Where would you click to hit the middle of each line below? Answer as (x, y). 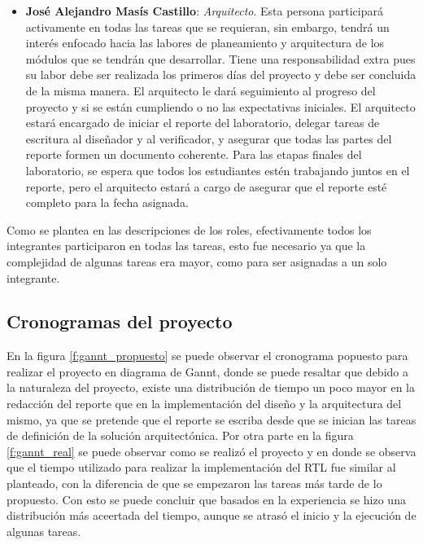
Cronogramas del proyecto (120, 321)
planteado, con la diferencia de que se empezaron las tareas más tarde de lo (194, 483)
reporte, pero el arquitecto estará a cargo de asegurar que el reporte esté (206, 186)
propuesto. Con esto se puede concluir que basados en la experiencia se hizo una (206, 499)
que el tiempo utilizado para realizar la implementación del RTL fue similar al (201, 467)
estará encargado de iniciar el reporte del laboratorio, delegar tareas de (203, 123)
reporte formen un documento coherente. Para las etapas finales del (194, 154)
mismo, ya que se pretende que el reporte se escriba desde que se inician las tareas (211, 419)
